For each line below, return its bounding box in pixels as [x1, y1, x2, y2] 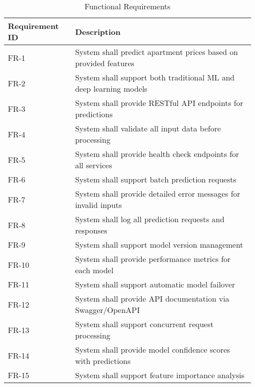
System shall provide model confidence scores [75, 344, 230, 355]
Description [75, 26, 121, 37]
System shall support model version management [75, 239, 243, 250]
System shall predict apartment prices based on [75, 46, 238, 57]
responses [75, 225, 107, 236]
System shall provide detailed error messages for [75, 188, 240, 199]
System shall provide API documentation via [75, 293, 229, 304]
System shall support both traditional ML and [75, 72, 235, 83]
